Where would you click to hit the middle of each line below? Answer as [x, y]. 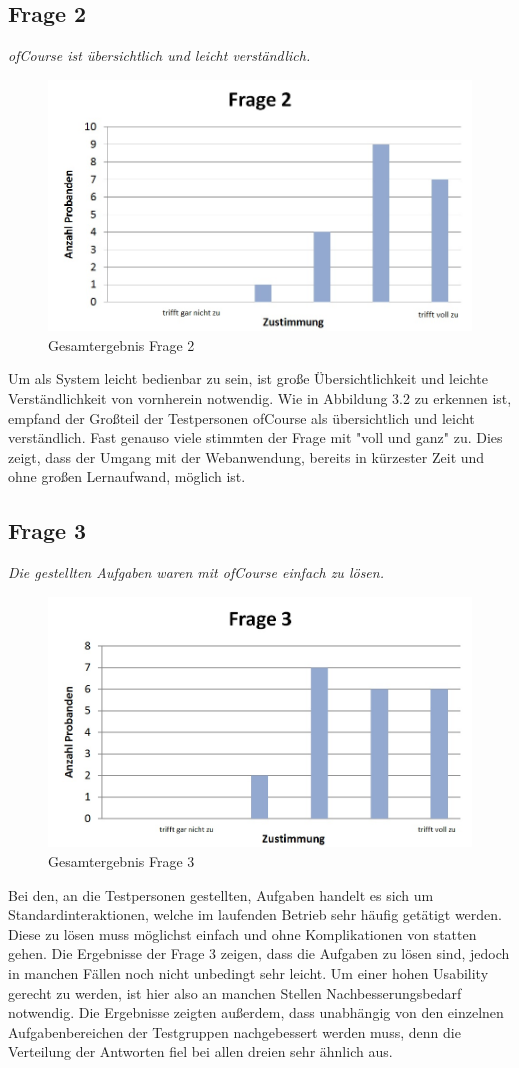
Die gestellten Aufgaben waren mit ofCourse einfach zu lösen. [196, 572]
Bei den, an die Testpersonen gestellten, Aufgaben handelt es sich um [221, 894]
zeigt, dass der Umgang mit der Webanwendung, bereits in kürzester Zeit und [246, 456]
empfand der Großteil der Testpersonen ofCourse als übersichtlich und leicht [241, 417]
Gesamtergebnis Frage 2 [121, 344]
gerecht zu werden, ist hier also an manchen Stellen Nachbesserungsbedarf [235, 992]
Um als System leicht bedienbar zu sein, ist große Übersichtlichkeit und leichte [248, 378]
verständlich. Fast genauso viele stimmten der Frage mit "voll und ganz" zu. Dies [255, 437]
